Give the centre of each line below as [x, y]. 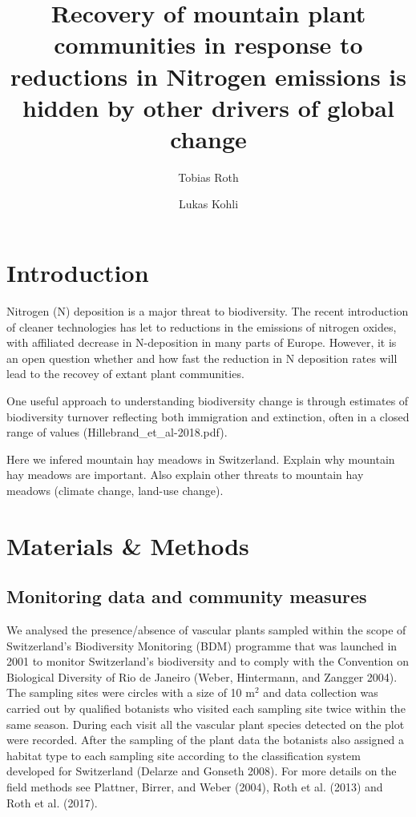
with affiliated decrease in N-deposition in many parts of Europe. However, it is [202, 342]
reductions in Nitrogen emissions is [208, 76]
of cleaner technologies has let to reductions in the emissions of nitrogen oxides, [202, 326]
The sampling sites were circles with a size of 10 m [131, 692]
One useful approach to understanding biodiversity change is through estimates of [208, 400]
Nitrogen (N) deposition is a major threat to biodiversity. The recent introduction [208, 311]
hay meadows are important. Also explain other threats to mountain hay [185, 475]
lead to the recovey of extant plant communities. [125, 374]
